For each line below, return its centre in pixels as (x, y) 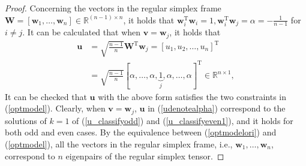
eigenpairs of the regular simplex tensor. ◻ (145, 156)
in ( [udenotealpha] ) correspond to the (217, 108)
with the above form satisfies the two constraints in (192, 96)
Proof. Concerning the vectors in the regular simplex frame (113, 8)
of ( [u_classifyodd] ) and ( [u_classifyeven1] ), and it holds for (183, 120)
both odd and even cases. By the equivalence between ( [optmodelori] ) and (141, 132)
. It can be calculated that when (82, 32)
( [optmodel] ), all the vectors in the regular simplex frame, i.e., (119, 144)
